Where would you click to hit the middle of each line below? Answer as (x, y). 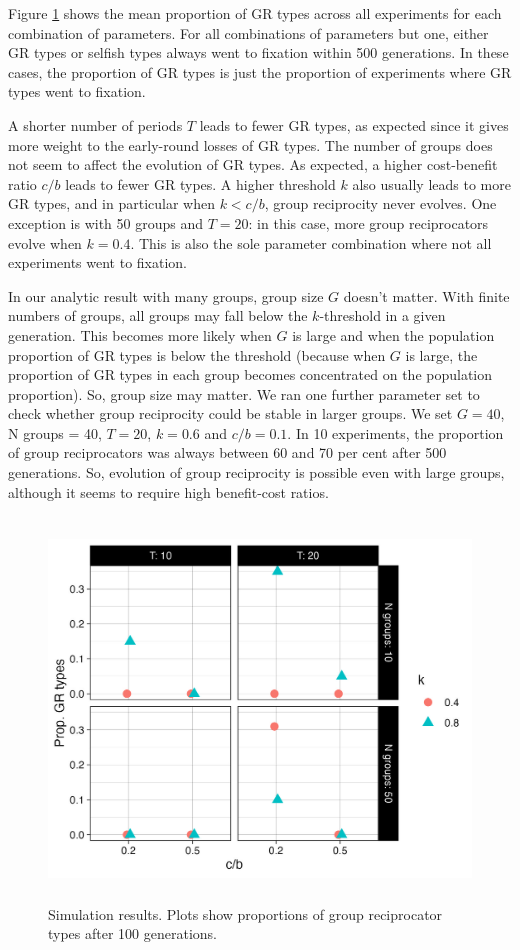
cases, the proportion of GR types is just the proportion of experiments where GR (260, 71)
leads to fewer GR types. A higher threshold (200, 183)
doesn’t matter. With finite (426, 295)
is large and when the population (393, 334)
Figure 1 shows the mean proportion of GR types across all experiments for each (255, 13)
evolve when (45, 242)
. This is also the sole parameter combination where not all (311, 242)
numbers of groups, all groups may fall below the (158, 315)
